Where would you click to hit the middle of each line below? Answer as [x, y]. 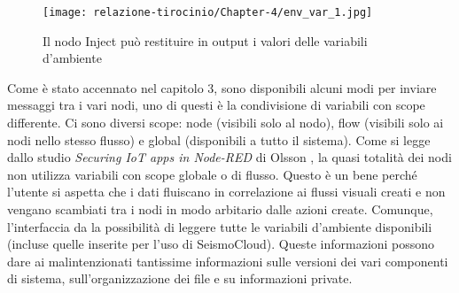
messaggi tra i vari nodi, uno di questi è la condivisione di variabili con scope [216, 105]
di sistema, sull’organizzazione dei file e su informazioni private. [180, 278]
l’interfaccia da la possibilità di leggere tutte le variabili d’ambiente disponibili [220, 226]
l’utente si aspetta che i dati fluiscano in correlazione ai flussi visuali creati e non [226, 192]
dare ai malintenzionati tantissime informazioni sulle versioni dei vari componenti [228, 261]
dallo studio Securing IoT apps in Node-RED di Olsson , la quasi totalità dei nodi [229, 157]
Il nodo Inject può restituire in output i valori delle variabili [205, 40]
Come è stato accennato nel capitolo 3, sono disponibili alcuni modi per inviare [222, 87]
